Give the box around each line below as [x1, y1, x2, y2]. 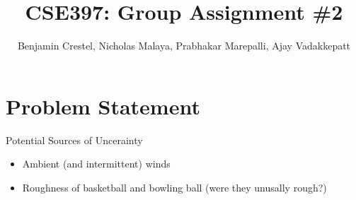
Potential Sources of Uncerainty [6, 132, 143, 147]
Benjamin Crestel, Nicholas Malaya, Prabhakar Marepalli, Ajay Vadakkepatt [17, 38, 351, 53]
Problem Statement [6, 91, 200, 120]
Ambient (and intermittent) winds [22, 156, 171, 171]
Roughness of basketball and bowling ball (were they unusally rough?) [22, 180, 327, 194]
